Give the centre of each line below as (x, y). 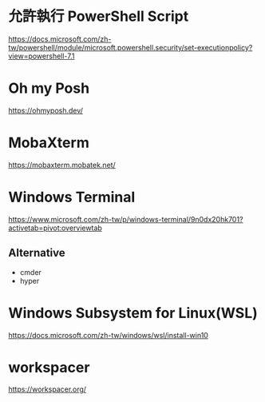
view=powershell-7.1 (42, 56)
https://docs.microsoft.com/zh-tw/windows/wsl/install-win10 (109, 335)
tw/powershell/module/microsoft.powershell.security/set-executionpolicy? (131, 47)
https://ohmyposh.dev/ (46, 110)
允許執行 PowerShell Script (99, 16)
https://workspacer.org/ (47, 389)
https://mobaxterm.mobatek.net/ (62, 165)
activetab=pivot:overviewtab (55, 228)
